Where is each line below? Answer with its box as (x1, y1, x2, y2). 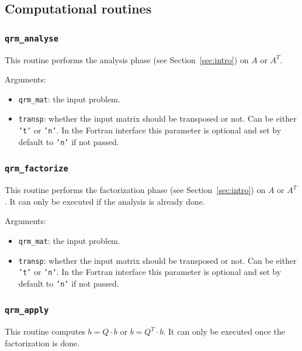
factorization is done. (5, 336, 80, 349)
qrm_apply (5, 305, 49, 315)
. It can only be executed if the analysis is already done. (5, 195, 205, 207)
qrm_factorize (5, 164, 68, 174)
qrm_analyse (5, 33, 59, 43)
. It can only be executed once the (163, 325, 285, 338)
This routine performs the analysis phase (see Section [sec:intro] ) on (5, 53, 249, 66)
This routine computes (5, 325, 85, 338)
